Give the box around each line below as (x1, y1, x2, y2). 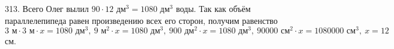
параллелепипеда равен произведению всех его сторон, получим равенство (5, 14, 278, 26)
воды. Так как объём (175, 2, 251, 14)
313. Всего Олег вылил (5, 2, 89, 14)
